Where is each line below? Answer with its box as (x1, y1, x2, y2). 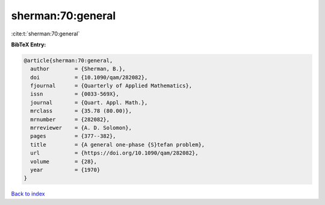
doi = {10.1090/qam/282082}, (30, 74, 148, 81)
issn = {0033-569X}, (30, 91, 120, 97)
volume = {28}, (30, 158, 97, 165)
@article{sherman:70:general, (23, 57, 113, 64)
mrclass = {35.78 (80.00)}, (30, 108, 132, 114)
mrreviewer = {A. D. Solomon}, (30, 124, 132, 132)
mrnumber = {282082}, (30, 116, 110, 123)
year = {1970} (30, 167, 101, 173)
